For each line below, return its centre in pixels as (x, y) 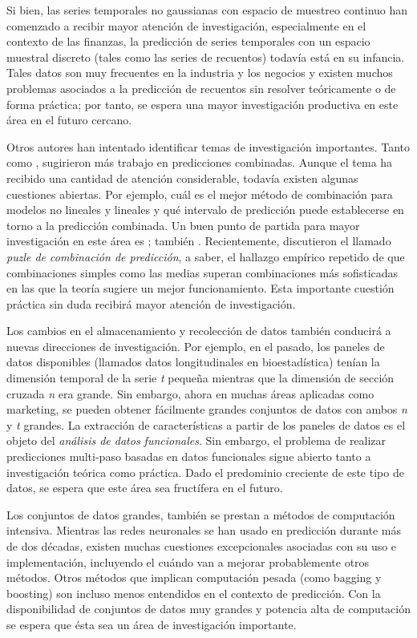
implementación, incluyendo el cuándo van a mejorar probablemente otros (188, 561)
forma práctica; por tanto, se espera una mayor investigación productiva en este (202, 104)
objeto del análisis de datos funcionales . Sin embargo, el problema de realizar (196, 440)
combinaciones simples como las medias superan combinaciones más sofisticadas (202, 272)
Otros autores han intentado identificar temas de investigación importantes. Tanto (208, 146)
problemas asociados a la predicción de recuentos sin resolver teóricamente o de (201, 88)
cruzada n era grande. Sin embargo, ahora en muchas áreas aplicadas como (190, 393)
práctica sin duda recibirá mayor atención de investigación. (151, 303)
